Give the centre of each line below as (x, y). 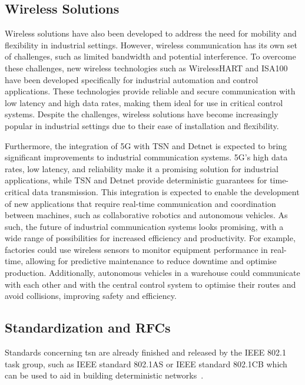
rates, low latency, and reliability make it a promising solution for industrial (142, 168)
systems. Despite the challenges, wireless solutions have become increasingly (142, 114)
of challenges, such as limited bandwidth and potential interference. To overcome (150, 56)
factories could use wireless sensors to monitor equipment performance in (136, 249)
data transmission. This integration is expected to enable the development (166, 191)
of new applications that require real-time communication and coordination (140, 203)
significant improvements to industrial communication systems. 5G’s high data (146, 157)
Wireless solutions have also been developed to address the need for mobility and (151, 33)
